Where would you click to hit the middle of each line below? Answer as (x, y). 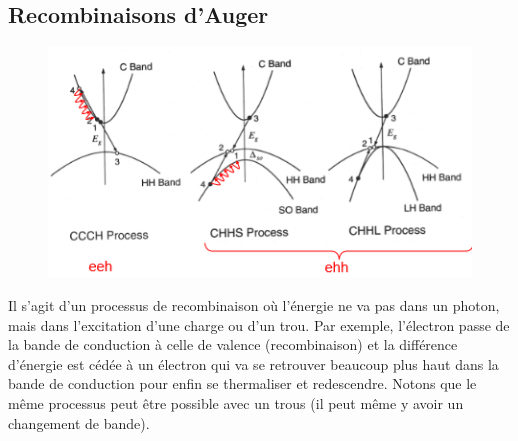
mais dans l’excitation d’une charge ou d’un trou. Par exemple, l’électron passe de (259, 324)
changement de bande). (79, 422)
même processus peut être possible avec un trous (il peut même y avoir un (236, 402)
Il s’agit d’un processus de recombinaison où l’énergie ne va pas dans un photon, (254, 305)
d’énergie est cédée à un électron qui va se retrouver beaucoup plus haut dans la (253, 363)
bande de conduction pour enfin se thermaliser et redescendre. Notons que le (242, 383)
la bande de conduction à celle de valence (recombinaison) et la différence (233, 344)
